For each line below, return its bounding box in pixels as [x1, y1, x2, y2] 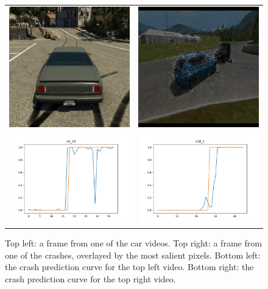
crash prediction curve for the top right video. [5, 272, 176, 285]
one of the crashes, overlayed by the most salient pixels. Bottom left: [5, 248, 261, 261]
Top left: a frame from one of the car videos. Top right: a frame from [5, 237, 262, 249]
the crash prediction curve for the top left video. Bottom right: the [5, 260, 254, 273]
